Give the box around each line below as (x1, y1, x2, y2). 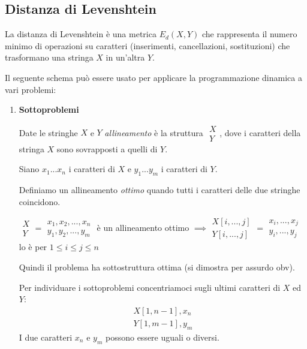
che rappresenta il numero (201, 28, 297, 40)
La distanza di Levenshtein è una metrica (5, 28, 156, 40)
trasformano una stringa (5, 51, 94, 64)
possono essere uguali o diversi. (105, 330, 219, 343)
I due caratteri (19, 330, 73, 343)
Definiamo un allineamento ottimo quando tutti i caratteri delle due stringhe (19, 183, 300, 196)
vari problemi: (5, 83, 56, 95)
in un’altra (106, 51, 145, 64)
